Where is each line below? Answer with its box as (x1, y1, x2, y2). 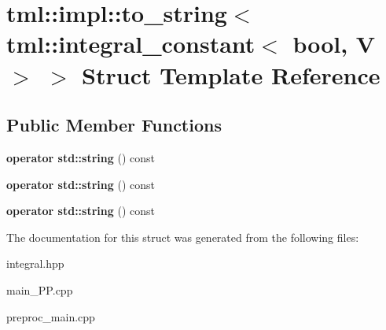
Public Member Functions (6, 113, 222, 137)
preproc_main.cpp (6, 308, 95, 324)
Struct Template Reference (82, 58, 380, 91)
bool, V (292, 28, 376, 60)
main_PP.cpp (6, 281, 73, 298)
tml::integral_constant (6, 28, 255, 60)
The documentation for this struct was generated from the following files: (6, 228, 359, 245)
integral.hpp (6, 255, 64, 272)
